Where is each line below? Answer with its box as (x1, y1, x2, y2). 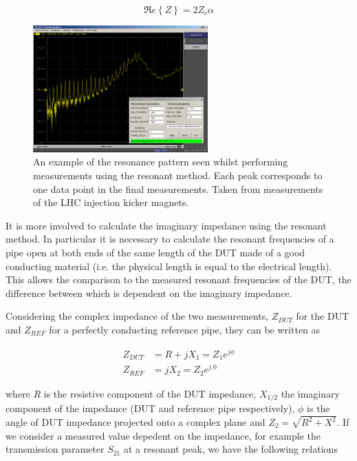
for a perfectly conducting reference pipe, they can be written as (49, 322, 321, 336)
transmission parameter (6, 442, 105, 456)
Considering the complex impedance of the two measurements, (6, 309, 269, 323)
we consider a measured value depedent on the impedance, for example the (6, 428, 321, 442)
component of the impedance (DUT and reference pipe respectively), (6, 401, 295, 416)
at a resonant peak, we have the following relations (123, 442, 338, 456)
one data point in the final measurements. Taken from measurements (33, 181, 323, 196)
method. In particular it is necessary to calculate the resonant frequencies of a (6, 232, 334, 246)
